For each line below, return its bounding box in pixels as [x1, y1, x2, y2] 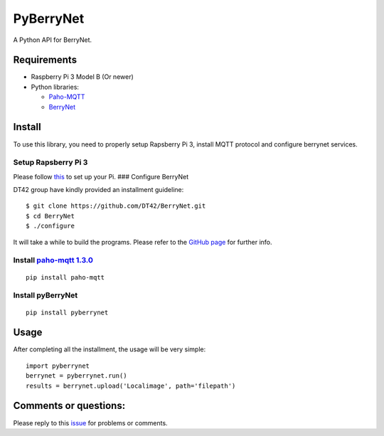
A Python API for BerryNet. [13, 36, 92, 44]
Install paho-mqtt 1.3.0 [13, 255, 94, 265]
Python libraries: [31, 83, 80, 91]
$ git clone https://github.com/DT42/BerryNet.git [26, 202, 206, 210]
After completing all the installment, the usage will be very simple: [13, 345, 206, 353]
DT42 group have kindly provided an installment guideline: [13, 186, 184, 194]
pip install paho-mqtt [26, 273, 105, 281]
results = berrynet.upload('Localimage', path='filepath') [26, 381, 236, 390]
